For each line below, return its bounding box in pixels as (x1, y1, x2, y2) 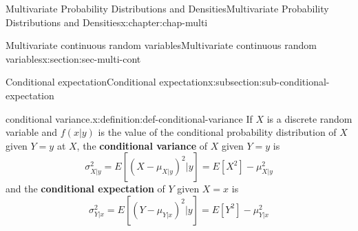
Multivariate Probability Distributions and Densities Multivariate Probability (6, 1, 329, 15)
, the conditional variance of (76, 138, 208, 152)
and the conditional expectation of (6, 181, 165, 196)
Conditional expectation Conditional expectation (6, 74, 209, 89)
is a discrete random (266, 111, 352, 125)
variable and (6, 125, 58, 139)
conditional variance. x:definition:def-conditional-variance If (6, 111, 253, 125)
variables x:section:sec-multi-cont (6, 51, 141, 66)
